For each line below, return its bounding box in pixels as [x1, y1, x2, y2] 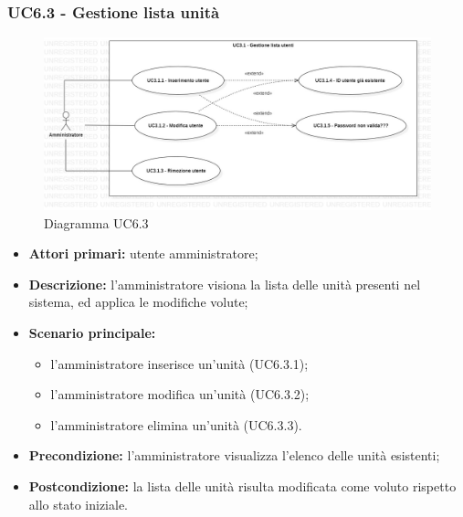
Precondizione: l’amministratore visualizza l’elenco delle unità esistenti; [28, 446, 440, 465]
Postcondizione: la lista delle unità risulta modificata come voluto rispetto [28, 476, 457, 495]
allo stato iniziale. [28, 494, 128, 513]
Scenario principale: [28, 323, 156, 342]
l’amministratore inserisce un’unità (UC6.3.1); [50, 353, 309, 373]
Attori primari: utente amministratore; [28, 244, 258, 263]
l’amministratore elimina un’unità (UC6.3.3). [50, 415, 302, 434]
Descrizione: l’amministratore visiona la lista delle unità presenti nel [28, 274, 421, 293]
